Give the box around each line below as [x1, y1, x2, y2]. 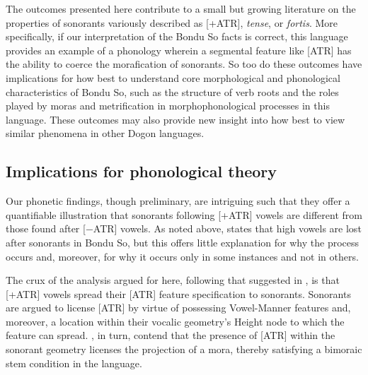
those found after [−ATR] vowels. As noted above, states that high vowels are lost [6, 221, 362, 236]
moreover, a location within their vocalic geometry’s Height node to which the [6, 314, 345, 328]
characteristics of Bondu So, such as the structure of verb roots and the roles [6, 84, 339, 99]
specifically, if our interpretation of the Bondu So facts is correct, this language [6, 29, 348, 44]
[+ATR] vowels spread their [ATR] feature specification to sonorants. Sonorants [6, 286, 351, 301]
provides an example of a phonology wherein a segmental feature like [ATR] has [6, 42, 352, 57]
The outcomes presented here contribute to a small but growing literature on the [6, 1, 356, 16]
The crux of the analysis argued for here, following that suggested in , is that [6, 273, 340, 287]
